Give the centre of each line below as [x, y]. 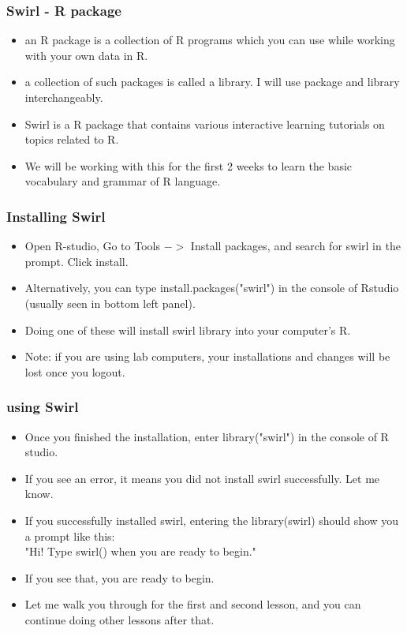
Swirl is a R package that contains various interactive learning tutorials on [205, 124]
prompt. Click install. [77, 261]
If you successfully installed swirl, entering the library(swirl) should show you [212, 520]
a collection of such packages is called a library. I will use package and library [212, 82]
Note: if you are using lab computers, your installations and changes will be [207, 356]
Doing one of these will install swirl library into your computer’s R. [188, 330]
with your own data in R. [86, 55]
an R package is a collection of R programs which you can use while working [210, 40]
